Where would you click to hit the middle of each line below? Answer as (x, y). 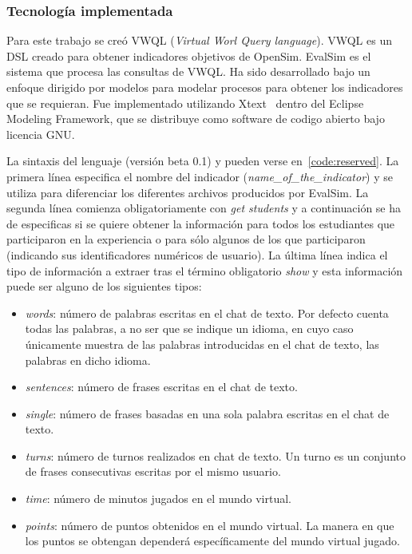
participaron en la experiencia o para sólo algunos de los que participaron (186, 239)
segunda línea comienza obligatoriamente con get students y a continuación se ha (204, 208)
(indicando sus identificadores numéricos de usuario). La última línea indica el (197, 254)
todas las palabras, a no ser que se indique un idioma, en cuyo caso (189, 328)
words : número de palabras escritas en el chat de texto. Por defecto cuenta (207, 313)
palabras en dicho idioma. (88, 360)
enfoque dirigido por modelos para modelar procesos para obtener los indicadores (205, 87)
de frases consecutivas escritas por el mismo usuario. (153, 471)
